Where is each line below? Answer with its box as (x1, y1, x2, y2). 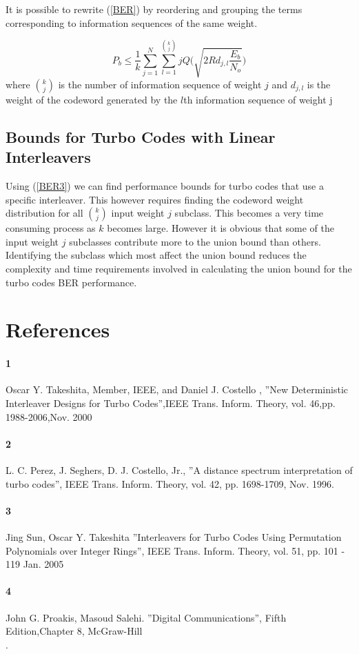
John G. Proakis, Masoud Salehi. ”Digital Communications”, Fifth (6, 610, 287, 624)
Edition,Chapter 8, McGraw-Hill (6, 624, 143, 638)
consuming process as (6, 221, 96, 235)
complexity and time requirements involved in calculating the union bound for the (6, 261, 352, 276)
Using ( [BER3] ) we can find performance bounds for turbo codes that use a (6, 179, 324, 193)
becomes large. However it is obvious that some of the (107, 221, 334, 235)
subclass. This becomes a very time (174, 206, 324, 220)
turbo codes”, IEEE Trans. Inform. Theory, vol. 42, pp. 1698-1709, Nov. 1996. (6, 476, 334, 490)
